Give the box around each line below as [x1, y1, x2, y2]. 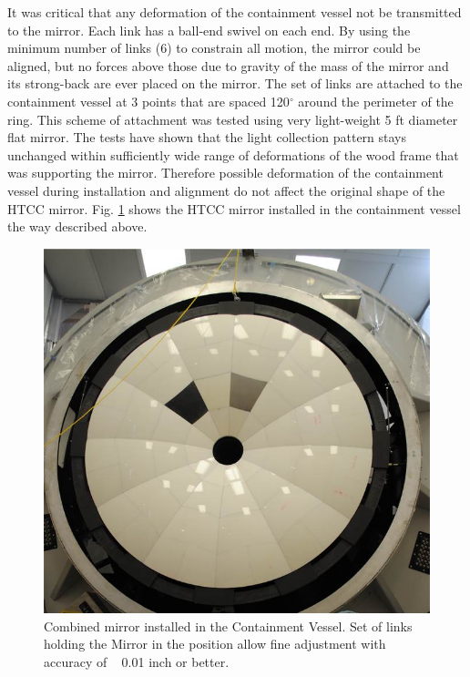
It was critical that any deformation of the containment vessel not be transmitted [7, 3, 462, 21]
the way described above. [7, 217, 148, 236]
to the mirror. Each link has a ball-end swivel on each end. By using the [7, 20, 411, 39]
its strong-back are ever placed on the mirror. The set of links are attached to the [7, 74, 463, 93]
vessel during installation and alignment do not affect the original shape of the [7, 180, 445, 200]
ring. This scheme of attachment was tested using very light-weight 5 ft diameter [7, 109, 458, 128]
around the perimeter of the [298, 91, 454, 110]
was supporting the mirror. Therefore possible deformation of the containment [7, 163, 444, 182]
